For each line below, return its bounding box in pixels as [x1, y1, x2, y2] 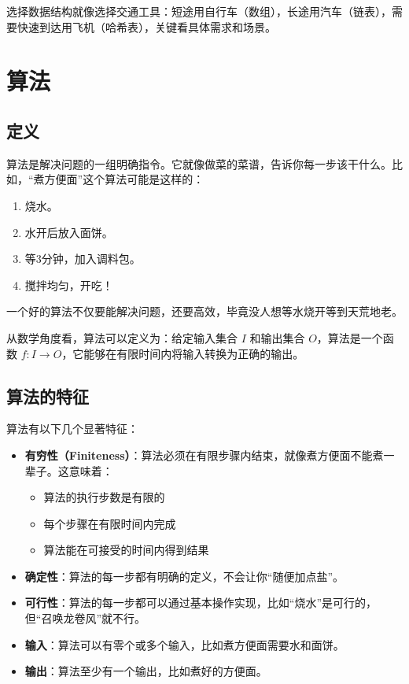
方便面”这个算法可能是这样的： [44, 171, 204, 187]
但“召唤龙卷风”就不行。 [24, 610, 146, 627]
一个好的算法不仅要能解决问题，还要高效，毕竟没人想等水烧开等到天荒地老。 [6, 303, 403, 320]
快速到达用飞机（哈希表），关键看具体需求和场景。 [17, 18, 276, 35]
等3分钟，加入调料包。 [24, 250, 141, 267]
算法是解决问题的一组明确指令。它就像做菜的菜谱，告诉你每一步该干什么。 [6, 155, 392, 172]
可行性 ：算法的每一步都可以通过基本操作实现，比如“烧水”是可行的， [24, 594, 378, 611]
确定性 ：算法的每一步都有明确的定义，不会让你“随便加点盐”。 [24, 568, 345, 584]
